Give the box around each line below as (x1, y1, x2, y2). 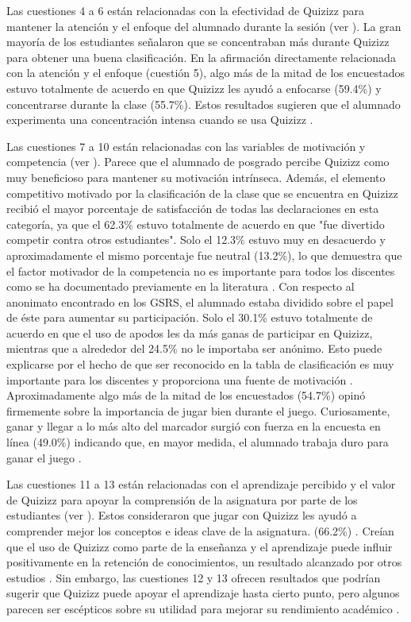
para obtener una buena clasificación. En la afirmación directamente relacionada (6, 48, 396, 65)
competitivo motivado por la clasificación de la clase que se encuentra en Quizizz (6, 184, 398, 201)
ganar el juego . (6, 449, 82, 466)
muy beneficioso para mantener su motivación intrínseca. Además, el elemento (6, 168, 386, 185)
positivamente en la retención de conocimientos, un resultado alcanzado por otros (6, 554, 402, 570)
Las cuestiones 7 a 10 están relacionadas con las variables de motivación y (6, 137, 366, 154)
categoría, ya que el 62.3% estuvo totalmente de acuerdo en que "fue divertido (6, 215, 385, 232)
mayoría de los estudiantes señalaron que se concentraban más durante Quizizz (6, 33, 390, 50)
